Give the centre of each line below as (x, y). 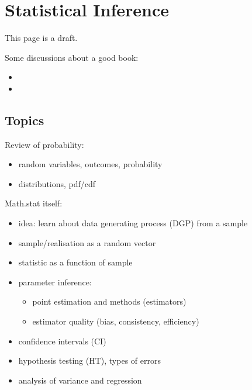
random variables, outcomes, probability (90, 164)
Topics (25, 120)
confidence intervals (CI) (62, 341)
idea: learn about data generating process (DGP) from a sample (133, 223)
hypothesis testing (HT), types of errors (89, 360)
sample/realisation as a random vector (87, 242)
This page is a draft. (41, 38)
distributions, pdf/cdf (57, 183)
